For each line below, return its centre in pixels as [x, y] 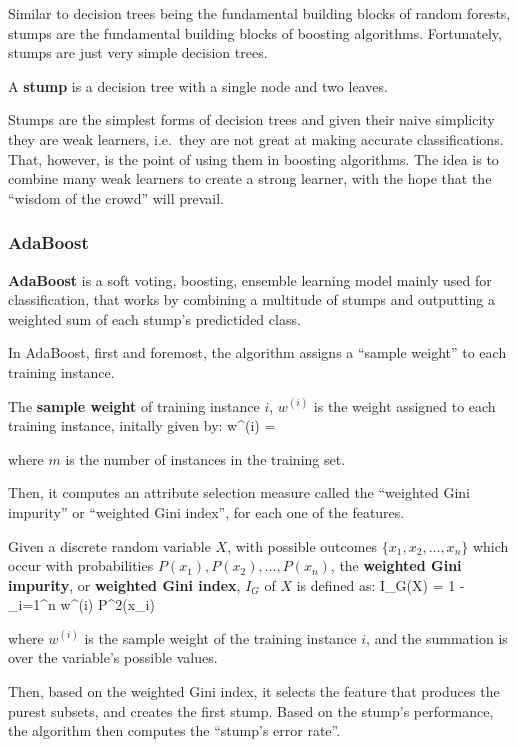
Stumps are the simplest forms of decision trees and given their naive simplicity [251, 119]
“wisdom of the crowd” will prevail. [116, 197]
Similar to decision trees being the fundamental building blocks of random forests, [259, 13]
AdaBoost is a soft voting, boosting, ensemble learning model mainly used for [250, 279]
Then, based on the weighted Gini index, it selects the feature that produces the [254, 691]
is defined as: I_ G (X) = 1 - [380, 584]
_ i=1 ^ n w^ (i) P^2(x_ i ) [81, 604]
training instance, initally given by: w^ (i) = [142, 425]
